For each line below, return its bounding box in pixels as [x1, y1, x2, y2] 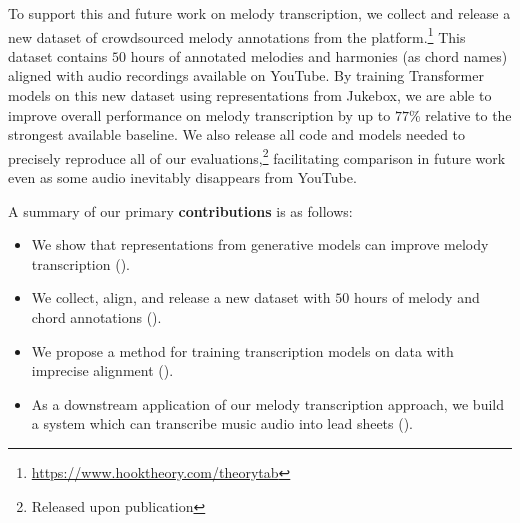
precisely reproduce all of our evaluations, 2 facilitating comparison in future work [8, 144, 506, 168]
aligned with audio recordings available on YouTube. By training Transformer [8, 65, 484, 86]
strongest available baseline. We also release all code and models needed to [8, 124, 466, 145]
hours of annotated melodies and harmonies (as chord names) [130, 45, 508, 66]
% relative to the [408, 104, 512, 125]
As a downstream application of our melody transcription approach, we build [31, 393, 504, 414]
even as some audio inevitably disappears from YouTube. [8, 167, 357, 188]
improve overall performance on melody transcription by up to [8, 104, 391, 125]
